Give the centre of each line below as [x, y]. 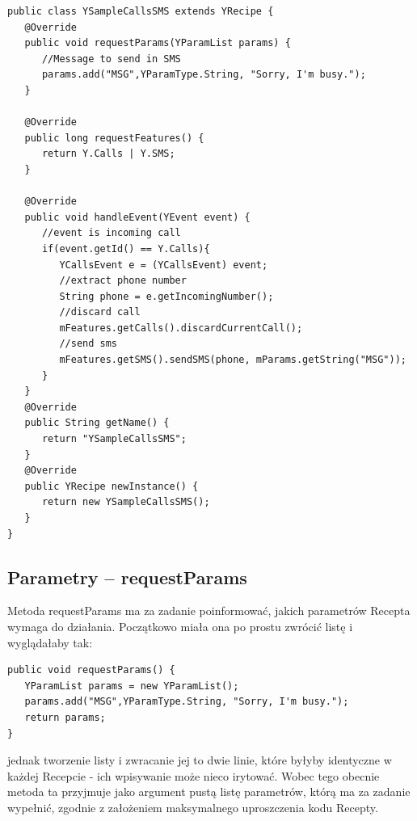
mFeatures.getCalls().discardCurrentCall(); [181, 328]
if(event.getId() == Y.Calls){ [126, 248]
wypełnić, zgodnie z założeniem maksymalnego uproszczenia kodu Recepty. [193, 807]
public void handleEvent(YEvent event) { [137, 217]
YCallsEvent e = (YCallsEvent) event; [164, 265]
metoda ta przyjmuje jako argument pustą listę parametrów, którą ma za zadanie [209, 792]
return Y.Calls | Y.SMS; [108, 154]
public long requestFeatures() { [114, 138]
